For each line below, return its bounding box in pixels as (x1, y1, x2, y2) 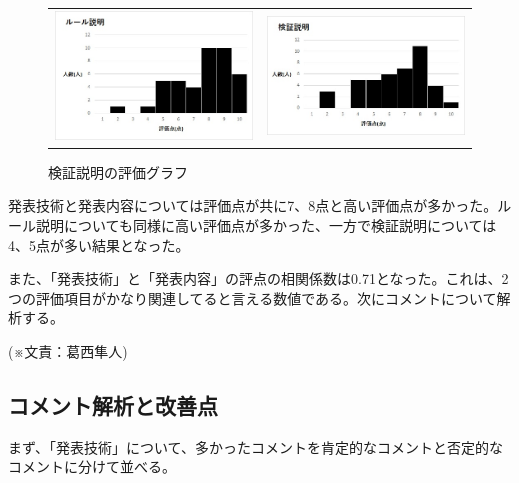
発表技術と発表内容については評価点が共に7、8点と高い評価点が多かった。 (8, 195, 498, 216)
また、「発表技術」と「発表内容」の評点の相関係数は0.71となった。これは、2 (8, 268, 509, 289)
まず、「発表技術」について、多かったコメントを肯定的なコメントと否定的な (8, 436, 503, 457)
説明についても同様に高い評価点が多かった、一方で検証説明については (35, 215, 497, 235)
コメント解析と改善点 (8, 389, 218, 420)
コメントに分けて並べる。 (8, 456, 176, 477)
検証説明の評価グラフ (48, 161, 188, 182)
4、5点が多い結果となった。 (8, 234, 190, 255)
